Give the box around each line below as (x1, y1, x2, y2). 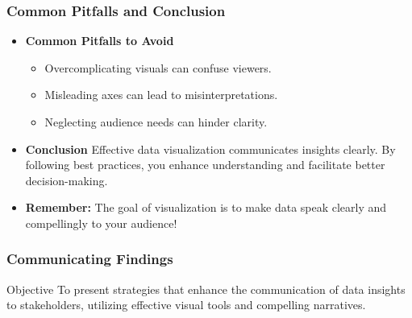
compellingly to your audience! (25, 214, 177, 231)
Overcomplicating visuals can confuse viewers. (44, 59, 272, 76)
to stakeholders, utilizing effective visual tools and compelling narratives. (6, 296, 366, 313)
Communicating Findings (6, 249, 173, 269)
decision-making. (25, 171, 108, 188)
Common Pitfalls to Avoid (25, 32, 174, 49)
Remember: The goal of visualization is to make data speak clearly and (25, 199, 387, 216)
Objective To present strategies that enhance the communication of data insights (6, 280, 406, 297)
